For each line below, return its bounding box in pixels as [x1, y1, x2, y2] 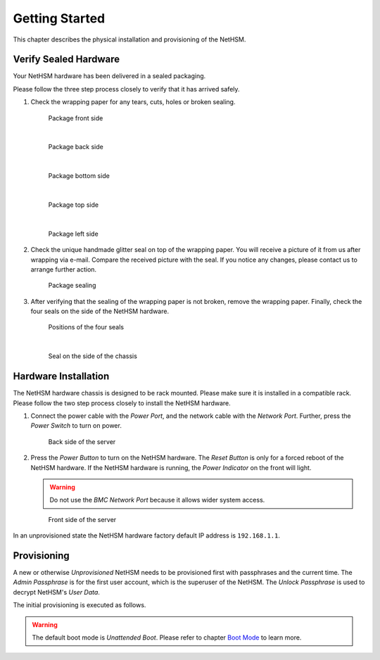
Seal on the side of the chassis [48, 352, 137, 360]
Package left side [48, 229, 99, 238]
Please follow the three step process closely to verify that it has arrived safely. [13, 84, 240, 93]
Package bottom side [48, 172, 110, 180]
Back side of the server [48, 437, 116, 446]
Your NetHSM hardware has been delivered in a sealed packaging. [13, 72, 206, 80]
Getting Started [13, 11, 106, 26]
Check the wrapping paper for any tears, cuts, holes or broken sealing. [30, 98, 236, 106]
